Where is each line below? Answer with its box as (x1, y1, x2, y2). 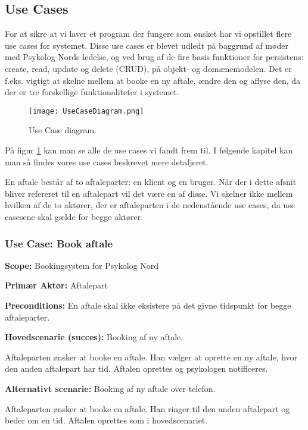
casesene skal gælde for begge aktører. (5, 210, 144, 222)
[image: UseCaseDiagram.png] (29, 106, 144, 115)
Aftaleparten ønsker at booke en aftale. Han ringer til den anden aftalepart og (5, 402, 290, 415)
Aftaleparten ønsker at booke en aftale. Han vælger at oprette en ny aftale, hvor (5, 350, 298, 363)
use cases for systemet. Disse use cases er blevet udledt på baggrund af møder (5, 39, 288, 51)
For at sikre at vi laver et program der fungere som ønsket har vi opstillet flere (5, 27, 292, 40)
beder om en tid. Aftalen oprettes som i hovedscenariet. (5, 414, 208, 426)
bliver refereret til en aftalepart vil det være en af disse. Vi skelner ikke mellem (5, 187, 293, 199)
